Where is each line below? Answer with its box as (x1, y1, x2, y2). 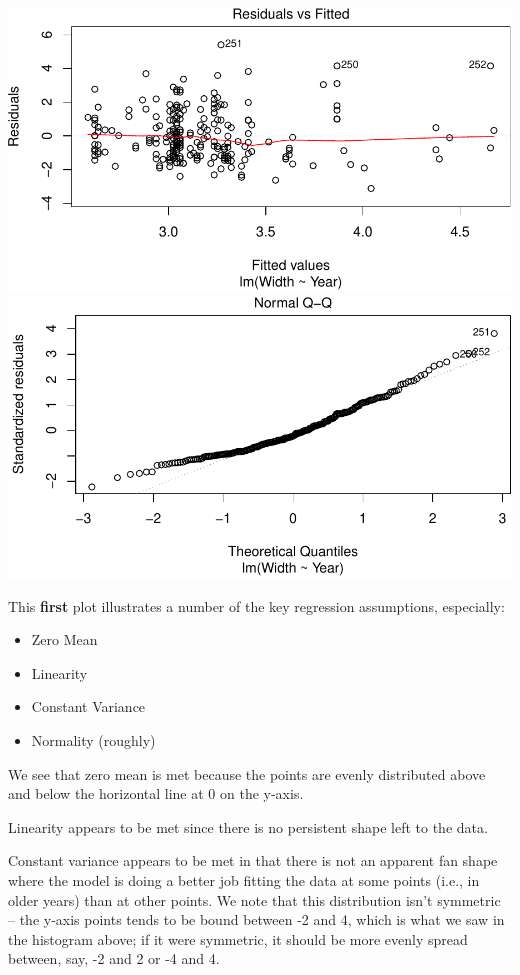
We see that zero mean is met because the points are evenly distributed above (8, 763, 486, 784)
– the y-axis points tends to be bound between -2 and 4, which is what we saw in (8, 909, 505, 930)
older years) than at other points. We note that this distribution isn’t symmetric (8, 889, 501, 910)
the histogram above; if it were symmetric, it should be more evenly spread (8, 928, 468, 949)
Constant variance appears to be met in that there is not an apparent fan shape (8, 850, 498, 871)
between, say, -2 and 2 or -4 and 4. (8, 948, 220, 969)
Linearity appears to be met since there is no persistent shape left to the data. (8, 816, 488, 837)
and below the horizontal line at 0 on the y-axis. (8, 783, 304, 804)
